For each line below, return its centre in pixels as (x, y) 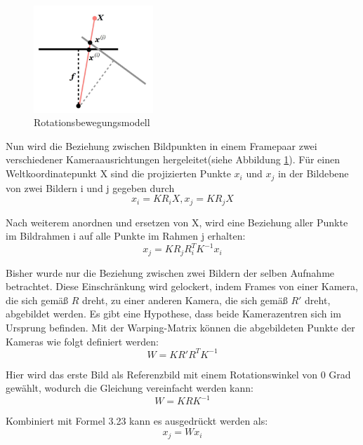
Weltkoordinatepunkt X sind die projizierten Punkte (118, 173)
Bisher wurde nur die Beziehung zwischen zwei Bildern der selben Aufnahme (170, 272)
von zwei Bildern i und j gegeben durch (90, 187)
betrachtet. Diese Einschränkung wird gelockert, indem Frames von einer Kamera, (182, 286)
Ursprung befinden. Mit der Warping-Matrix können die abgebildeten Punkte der (180, 328)
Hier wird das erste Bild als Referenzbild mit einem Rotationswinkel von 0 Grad (178, 374)
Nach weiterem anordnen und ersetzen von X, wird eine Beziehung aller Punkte (177, 222)
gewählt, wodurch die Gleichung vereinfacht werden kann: (130, 388)
